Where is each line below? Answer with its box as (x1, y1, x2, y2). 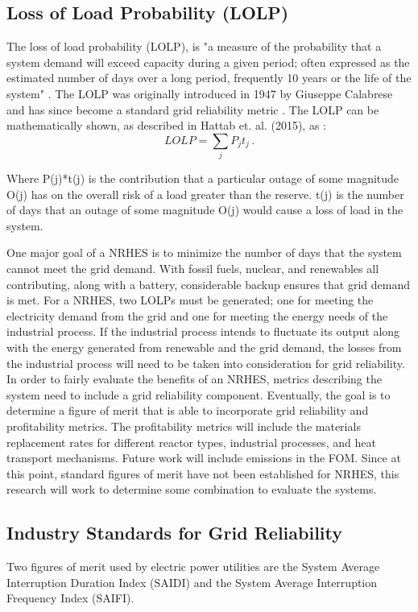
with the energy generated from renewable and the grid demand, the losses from (6, 339, 402, 356)
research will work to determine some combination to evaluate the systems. (6, 481, 377, 498)
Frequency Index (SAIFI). (6, 589, 135, 606)
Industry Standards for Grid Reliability (6, 520, 342, 545)
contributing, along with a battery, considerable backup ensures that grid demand (6, 275, 410, 292)
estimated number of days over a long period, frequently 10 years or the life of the (6, 69, 412, 86)
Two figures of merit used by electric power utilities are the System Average (6, 558, 380, 575)
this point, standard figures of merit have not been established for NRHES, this (6, 465, 399, 482)
